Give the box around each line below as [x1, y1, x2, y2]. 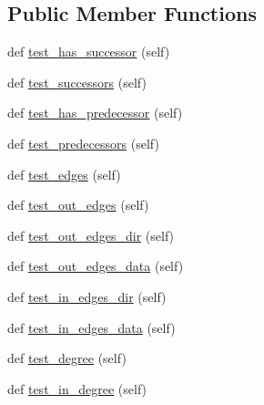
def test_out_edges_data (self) [7, 256, 184, 275]
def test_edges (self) [7, 164, 121, 183]
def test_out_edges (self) [7, 195, 149, 214]
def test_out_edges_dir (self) [7, 225, 175, 244]
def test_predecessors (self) [7, 133, 159, 152]
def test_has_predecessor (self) [7, 103, 183, 122]
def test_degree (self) [7, 348, 127, 368]
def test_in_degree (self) [7, 379, 147, 398]
